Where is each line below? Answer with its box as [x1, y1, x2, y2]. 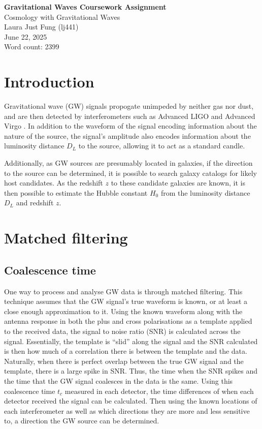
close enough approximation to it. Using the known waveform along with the [4, 305, 243, 316]
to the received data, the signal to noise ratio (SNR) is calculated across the [4, 325, 241, 336]
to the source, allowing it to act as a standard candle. [78, 140, 245, 151]
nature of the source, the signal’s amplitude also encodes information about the [4, 130, 251, 141]
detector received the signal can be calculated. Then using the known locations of [4, 395, 257, 406]
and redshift [16, 197, 54, 208]
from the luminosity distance [160, 187, 250, 198]
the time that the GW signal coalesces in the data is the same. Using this [4, 375, 233, 386]
